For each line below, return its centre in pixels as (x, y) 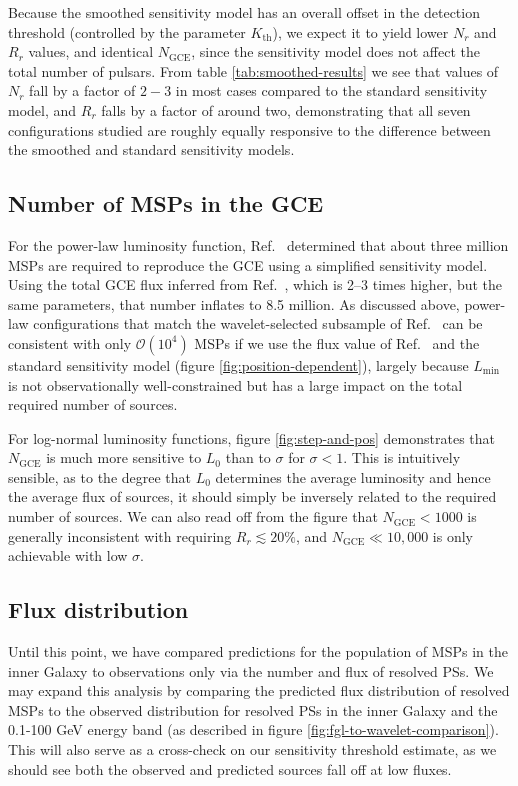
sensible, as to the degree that (100, 476)
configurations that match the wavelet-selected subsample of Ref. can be (258, 323)
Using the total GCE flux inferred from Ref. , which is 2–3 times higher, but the (255, 284)
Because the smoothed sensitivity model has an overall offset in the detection (244, 12)
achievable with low (68, 555)
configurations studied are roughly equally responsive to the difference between (249, 129)
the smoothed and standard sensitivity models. (151, 149)
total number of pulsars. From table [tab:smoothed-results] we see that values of (253, 70)
